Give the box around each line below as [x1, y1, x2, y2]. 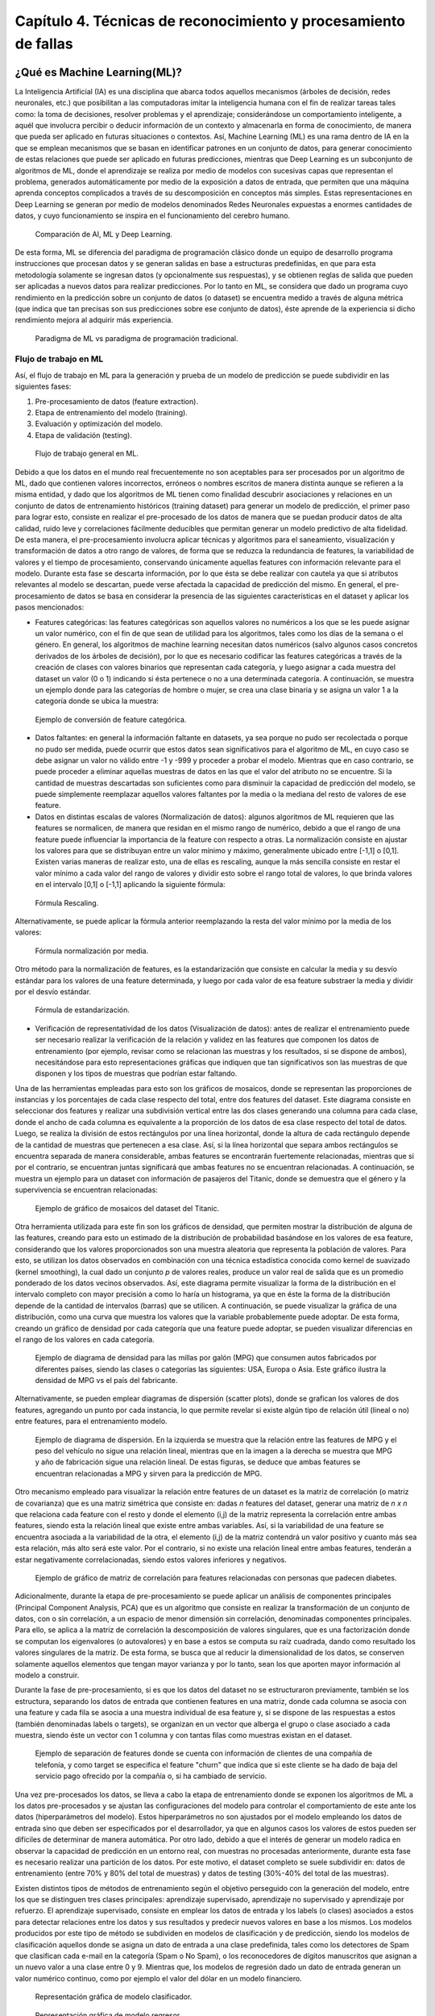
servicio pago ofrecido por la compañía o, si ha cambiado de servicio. [35, 1771, 267, 1781]
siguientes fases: [14, 381, 72, 391]
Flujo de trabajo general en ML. [35, 448, 139, 459]
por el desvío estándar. [14, 986, 92, 996]
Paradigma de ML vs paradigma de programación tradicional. [35, 333, 238, 343]
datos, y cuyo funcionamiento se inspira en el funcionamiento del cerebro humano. [14, 210, 290, 221]
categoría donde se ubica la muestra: [35, 696, 159, 706]
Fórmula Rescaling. [35, 898, 99, 907]
